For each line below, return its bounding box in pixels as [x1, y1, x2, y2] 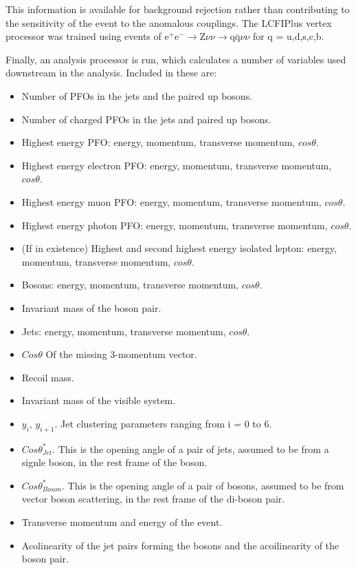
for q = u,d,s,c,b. [252, 29, 324, 43]
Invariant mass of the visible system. [21, 393, 176, 408]
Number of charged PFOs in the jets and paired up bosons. [21, 112, 271, 126]
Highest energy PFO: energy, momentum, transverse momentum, [21, 135, 296, 149]
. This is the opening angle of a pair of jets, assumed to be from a [52, 441, 329, 456]
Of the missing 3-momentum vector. [45, 347, 197, 361]
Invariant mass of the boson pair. [21, 300, 162, 315]
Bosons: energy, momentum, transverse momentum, [21, 277, 238, 292]
